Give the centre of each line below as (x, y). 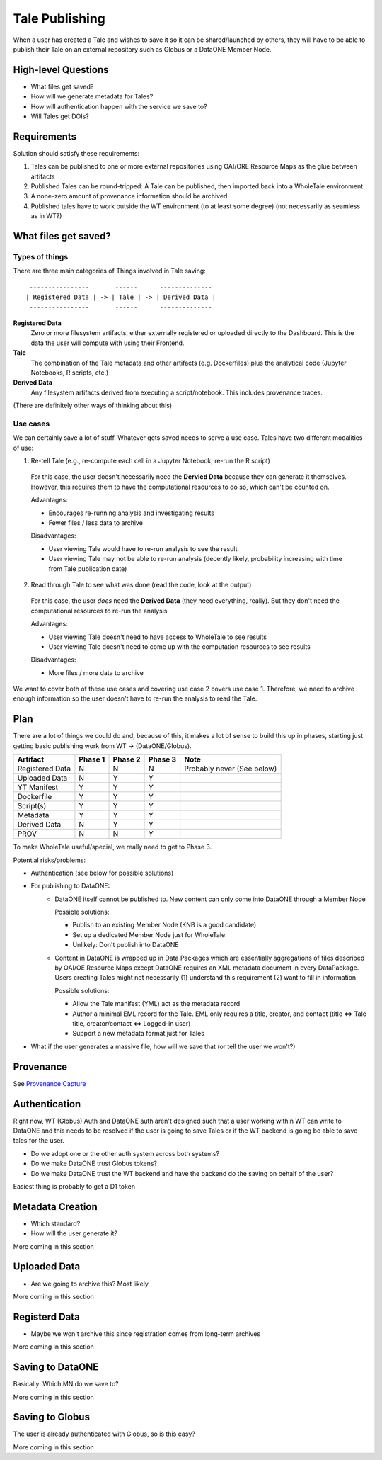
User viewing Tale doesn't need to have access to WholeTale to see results (157, 637)
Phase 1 (92, 759)
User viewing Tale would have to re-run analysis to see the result (143, 548)
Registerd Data (47, 1317)
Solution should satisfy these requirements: (76, 153)
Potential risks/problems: (50, 860)
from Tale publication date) (88, 568)
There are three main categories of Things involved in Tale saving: (110, 271)
